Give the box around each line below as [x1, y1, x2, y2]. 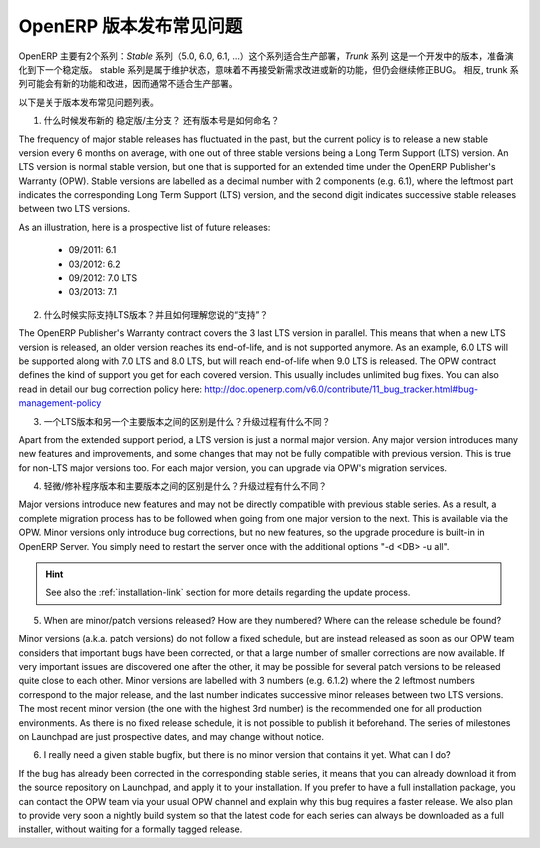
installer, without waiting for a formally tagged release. [18, 823, 243, 835]
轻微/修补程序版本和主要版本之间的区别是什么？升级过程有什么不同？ [43, 480, 328, 492]
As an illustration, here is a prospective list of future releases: [18, 221, 271, 233]
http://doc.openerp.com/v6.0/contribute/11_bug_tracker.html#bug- [204, 383, 479, 395]
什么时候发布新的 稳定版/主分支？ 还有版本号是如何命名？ [43, 115, 280, 127]
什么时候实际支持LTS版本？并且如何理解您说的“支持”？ [43, 308, 269, 320]
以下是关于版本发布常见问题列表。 [18, 96, 159, 108]
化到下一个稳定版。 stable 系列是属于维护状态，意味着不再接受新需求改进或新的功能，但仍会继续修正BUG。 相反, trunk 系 [18, 63, 519, 75]
